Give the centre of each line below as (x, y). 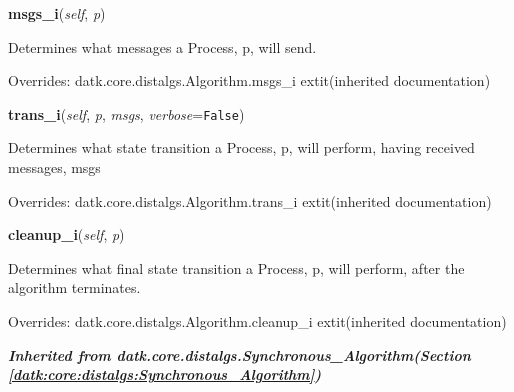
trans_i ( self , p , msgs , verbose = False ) (126, 113)
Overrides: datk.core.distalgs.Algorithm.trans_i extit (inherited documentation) (250, 200)
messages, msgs (54, 167)
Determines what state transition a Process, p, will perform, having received (241, 147)
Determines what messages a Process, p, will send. (162, 46)
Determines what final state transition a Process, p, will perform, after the (236, 267)
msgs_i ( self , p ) (57, 13)
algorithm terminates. (74, 287)
